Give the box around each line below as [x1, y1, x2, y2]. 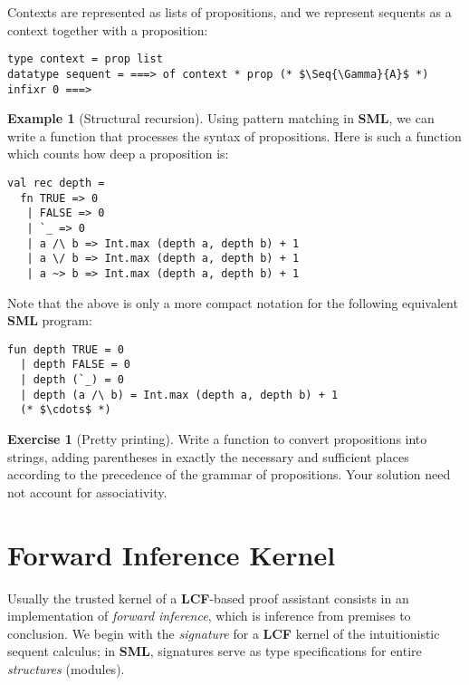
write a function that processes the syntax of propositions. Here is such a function [7, 126, 462, 145]
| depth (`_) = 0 [20, 373, 124, 387]
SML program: [7, 311, 92, 330]
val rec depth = [7, 176, 105, 189]
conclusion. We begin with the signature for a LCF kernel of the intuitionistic [7, 623, 440, 642]
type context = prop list [7, 53, 163, 66]
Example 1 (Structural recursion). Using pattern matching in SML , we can [7, 109, 435, 128]
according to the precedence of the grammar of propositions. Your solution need [7, 465, 451, 484]
